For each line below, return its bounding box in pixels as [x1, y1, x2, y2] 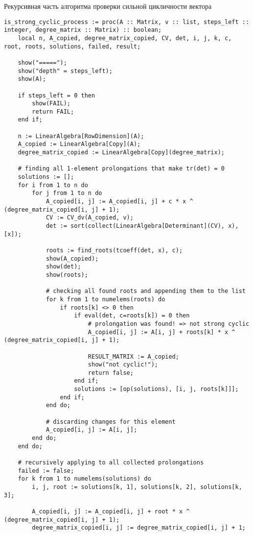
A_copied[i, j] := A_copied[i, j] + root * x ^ [32, 508, 190, 515]
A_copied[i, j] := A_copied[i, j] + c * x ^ [46, 198, 193, 205]
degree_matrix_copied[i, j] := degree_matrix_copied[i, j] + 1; [32, 524, 246, 532]
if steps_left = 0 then [18, 92, 95, 99]
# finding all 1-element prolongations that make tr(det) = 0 [18, 165, 225, 172]
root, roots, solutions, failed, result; [4, 43, 141, 50]
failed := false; [18, 467, 74, 474]
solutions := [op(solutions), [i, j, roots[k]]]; [74, 386, 239, 393]
